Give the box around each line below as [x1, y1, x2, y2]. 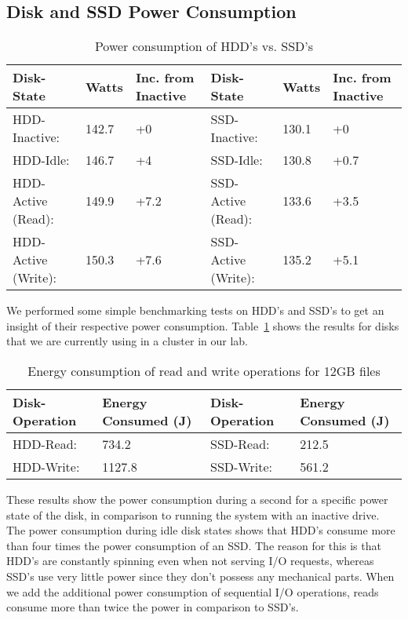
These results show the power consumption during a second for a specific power [6, 491, 388, 507]
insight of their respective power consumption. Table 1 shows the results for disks [6, 317, 399, 334]
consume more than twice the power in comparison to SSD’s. [6, 599, 299, 615]
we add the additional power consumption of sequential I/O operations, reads [6, 583, 379, 600]
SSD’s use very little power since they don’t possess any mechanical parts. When [6, 567, 395, 584]
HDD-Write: [13, 457, 80, 476]
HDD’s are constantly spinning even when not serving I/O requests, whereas [6, 553, 374, 569]
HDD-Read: [13, 434, 78, 453]
